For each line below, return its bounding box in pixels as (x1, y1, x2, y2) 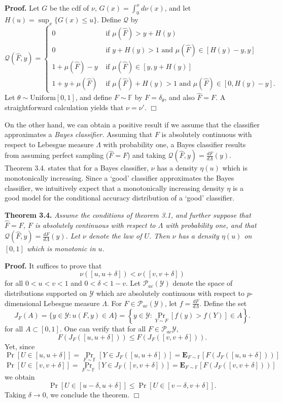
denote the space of (172, 278, 233, 288)
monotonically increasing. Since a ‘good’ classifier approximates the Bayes (5, 173, 234, 183)
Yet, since (5, 341, 35, 351)
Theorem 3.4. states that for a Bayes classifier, (5, 162, 149, 173)
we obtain (5, 372, 35, 382)
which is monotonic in (26, 243, 96, 254)
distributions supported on (5, 287, 87, 298)
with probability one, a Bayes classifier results (103, 139, 246, 149)
